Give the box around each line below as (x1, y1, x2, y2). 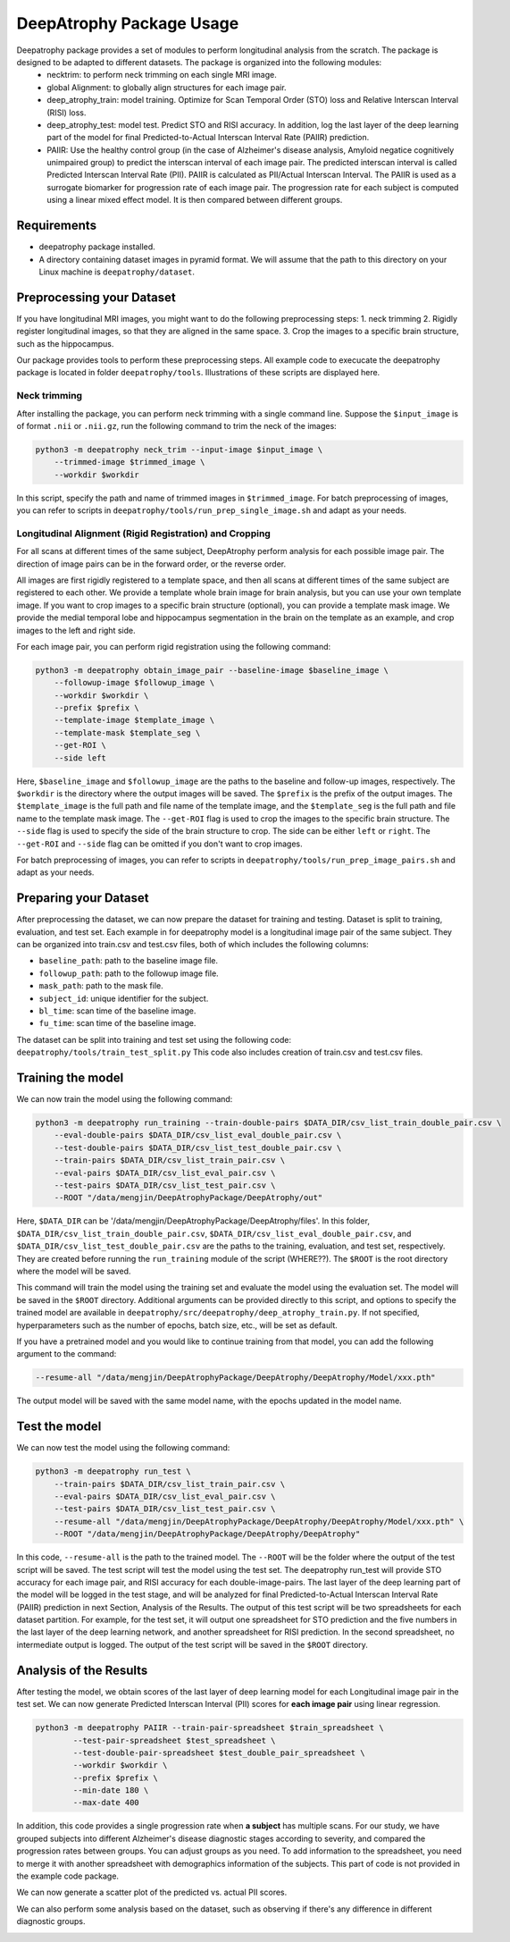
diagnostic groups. (16, 1916, 86, 1927)
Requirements (16, 218, 97, 233)
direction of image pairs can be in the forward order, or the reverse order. (16, 559, 286, 569)
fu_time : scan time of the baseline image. (38, 1018, 196, 1029)
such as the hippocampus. (16, 338, 114, 349)
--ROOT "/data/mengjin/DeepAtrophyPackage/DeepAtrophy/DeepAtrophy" (54, 1529, 361, 1539)
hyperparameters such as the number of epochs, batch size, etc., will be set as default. (16, 1319, 339, 1331)
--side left (54, 752, 107, 763)
